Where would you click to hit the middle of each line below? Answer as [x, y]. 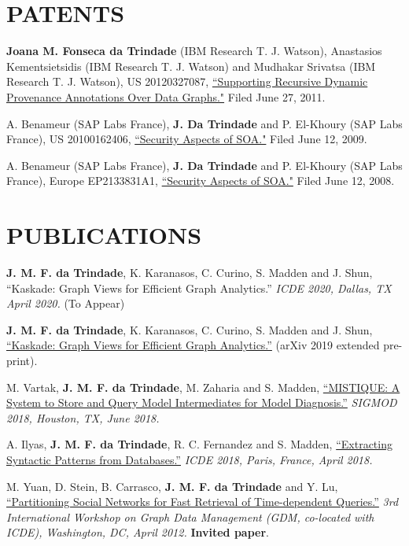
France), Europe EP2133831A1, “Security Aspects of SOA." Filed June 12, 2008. [201, 181]
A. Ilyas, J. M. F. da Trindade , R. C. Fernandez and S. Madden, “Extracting [199, 444]
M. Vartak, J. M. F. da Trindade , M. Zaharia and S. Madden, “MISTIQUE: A [203, 387]
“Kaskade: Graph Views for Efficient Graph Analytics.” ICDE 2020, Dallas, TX [199, 288]
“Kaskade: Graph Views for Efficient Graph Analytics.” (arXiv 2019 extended [193, 345]
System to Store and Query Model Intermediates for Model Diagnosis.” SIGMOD [202, 402]
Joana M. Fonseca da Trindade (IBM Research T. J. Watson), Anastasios [194, 51]
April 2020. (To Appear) [66, 303]
